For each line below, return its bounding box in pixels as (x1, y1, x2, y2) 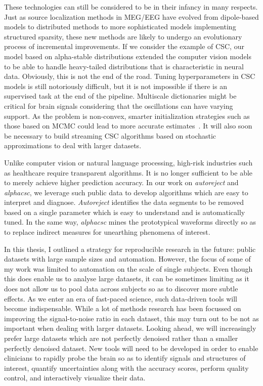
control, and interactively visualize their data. (4, 372, 146, 383)
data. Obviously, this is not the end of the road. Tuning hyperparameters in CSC (4, 71, 255, 81)
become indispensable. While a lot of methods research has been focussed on (4, 303, 241, 314)
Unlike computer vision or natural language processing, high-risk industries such (4, 157, 253, 167)
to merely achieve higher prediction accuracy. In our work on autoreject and (4, 177, 239, 188)
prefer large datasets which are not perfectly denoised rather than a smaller (4, 333, 238, 343)
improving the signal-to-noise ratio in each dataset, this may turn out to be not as (4, 313, 259, 323)
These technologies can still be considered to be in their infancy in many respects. (4, 2, 258, 12)
